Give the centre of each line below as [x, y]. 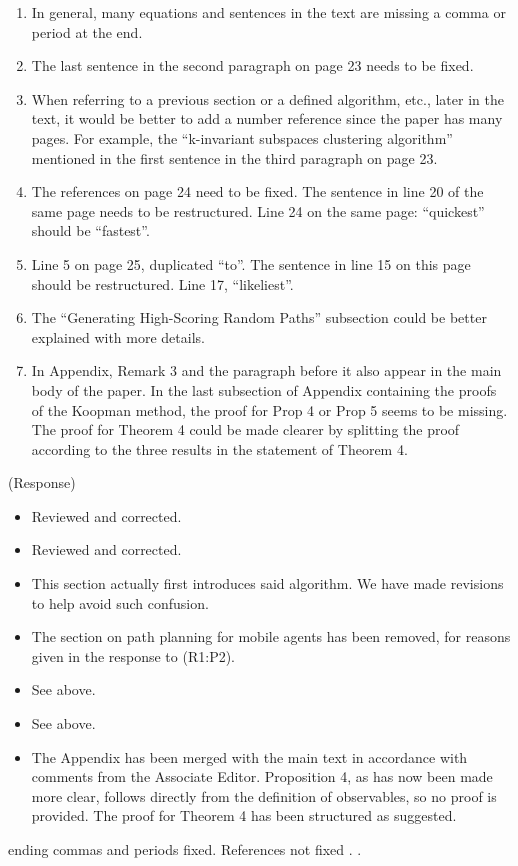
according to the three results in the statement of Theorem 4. [219, 448]
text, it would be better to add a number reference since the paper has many [267, 118]
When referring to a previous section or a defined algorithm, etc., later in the [267, 98]
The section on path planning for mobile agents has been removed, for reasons [271, 636]
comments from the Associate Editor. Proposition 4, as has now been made [262, 776]
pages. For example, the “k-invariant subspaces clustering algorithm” [242, 137]
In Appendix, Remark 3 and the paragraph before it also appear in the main [266, 370]
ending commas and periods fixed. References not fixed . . [185, 849]
